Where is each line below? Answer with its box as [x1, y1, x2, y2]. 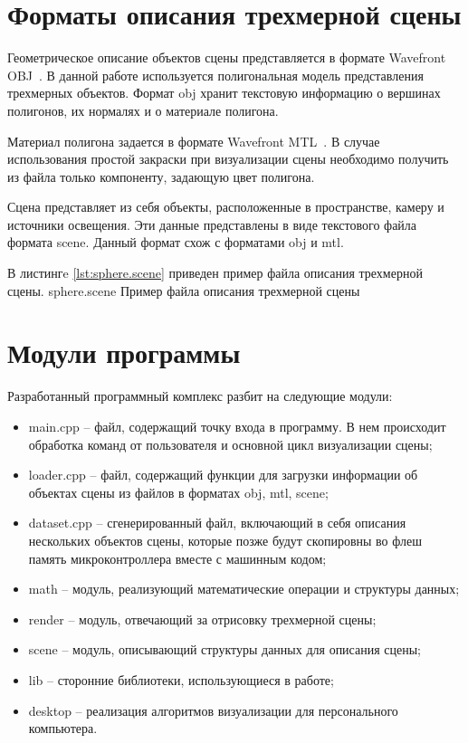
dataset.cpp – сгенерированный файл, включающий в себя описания [28, 513, 406, 532]
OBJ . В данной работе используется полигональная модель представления [7, 65, 424, 84]
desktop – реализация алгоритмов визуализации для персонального [28, 700, 398, 719]
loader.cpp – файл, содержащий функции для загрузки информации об [28, 465, 418, 484]
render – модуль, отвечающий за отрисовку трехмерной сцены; [28, 609, 377, 628]
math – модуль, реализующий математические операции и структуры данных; [28, 579, 460, 598]
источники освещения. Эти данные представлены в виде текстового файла [7, 214, 417, 233]
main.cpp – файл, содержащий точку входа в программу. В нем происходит [28, 416, 446, 435]
